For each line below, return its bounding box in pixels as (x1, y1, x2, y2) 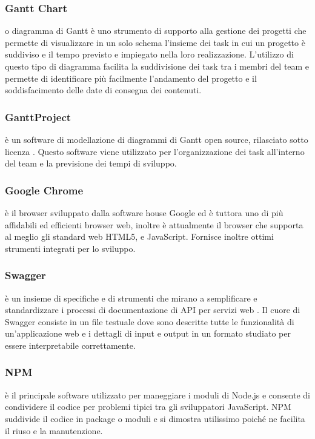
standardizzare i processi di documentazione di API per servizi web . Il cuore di (5, 303, 300, 316)
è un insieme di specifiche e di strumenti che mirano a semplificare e (5, 291, 257, 304)
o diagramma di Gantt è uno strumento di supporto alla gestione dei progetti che (5, 24, 307, 37)
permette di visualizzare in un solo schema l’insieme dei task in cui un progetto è (5, 36, 305, 48)
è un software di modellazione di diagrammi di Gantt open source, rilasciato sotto (5, 133, 308, 145)
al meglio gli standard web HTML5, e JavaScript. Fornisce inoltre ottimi (5, 230, 274, 243)
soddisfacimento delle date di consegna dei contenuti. (5, 84, 202, 96)
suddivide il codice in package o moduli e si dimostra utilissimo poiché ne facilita (5, 412, 305, 424)
